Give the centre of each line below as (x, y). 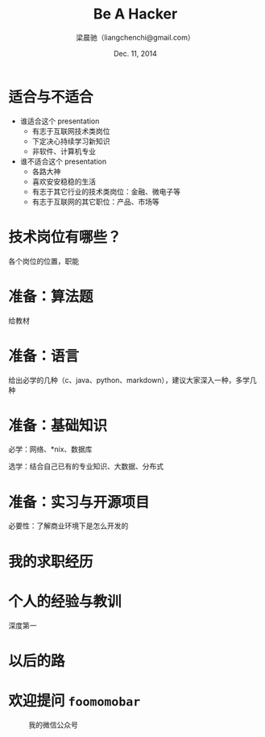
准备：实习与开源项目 (79, 502)
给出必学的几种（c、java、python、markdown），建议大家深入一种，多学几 (133, 380)
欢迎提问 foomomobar (75, 700)
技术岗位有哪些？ (65, 237)
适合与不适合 (51, 97)
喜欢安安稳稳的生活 (64, 181)
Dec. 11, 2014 (135, 53)
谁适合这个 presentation (60, 121)
